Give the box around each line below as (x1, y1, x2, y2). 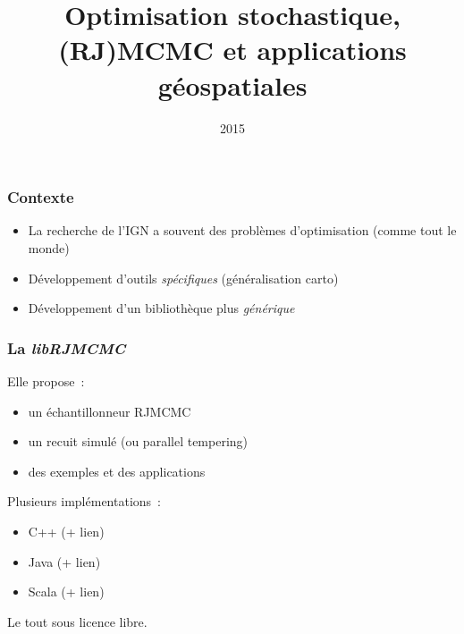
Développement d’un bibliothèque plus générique (28, 299, 295, 317)
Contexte (7, 186, 74, 208)
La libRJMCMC (7, 336, 126, 359)
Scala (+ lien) (28, 582, 105, 601)
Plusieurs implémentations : (7, 492, 161, 511)
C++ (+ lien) (28, 521, 105, 540)
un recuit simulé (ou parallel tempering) (28, 432, 249, 451)
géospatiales (157, 66, 308, 103)
